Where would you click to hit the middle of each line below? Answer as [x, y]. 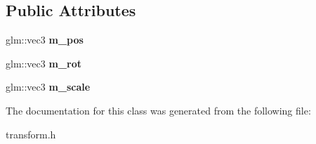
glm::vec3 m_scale [48, 87]
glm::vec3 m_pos [45, 40]
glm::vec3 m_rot [44, 63]
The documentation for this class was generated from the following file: [158, 110]
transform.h [31, 134]
